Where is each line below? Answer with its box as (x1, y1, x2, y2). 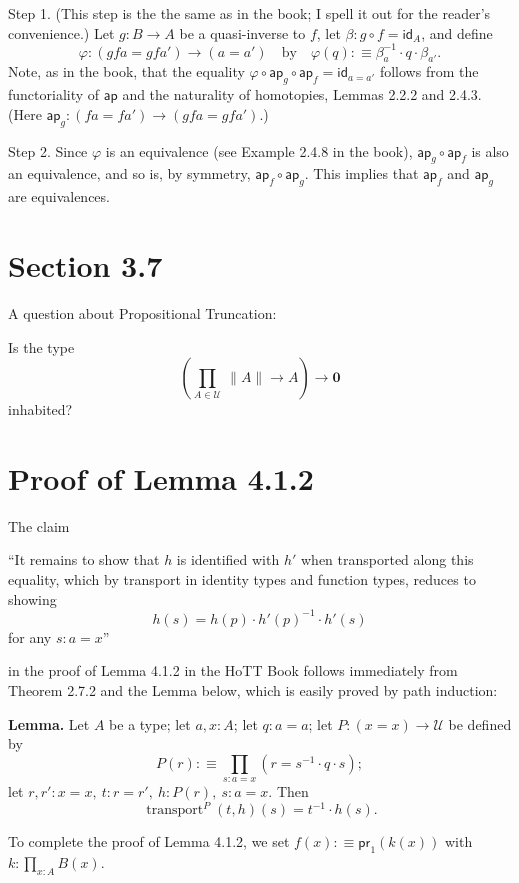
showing (8, 588, 57, 609)
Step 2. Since (8, 140, 88, 161)
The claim (8, 515, 70, 536)
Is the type (8, 336, 75, 357)
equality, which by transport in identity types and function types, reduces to (8, 569, 476, 590)
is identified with (176, 549, 280, 570)
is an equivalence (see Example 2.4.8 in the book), (105, 140, 413, 161)
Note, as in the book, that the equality (8, 61, 245, 82)
